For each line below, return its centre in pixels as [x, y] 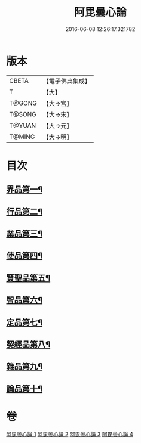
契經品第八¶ [28, 344]
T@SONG [23, 114]
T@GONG [23, 103]
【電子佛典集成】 [67, 81]
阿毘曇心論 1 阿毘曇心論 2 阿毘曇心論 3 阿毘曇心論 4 [70, 434]
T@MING [22, 137]
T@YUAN [23, 125]
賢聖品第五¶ [28, 278]
